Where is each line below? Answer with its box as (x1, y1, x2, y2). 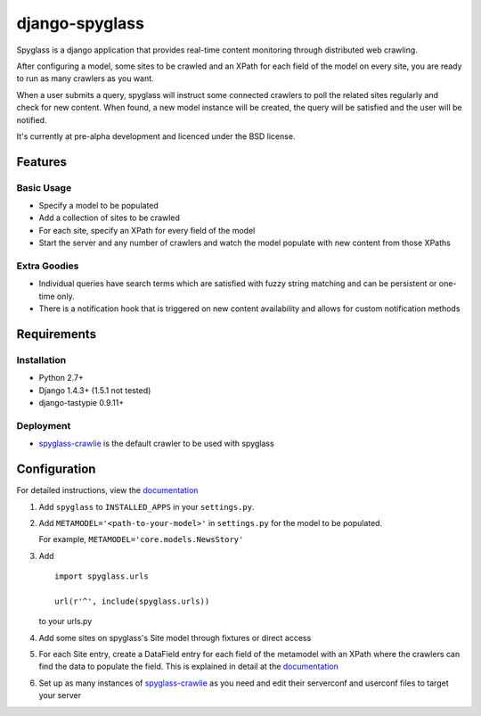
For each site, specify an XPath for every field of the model (38, 225, 256, 235)
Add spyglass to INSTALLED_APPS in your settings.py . (38, 501, 255, 512)
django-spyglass (16, 13, 144, 33)
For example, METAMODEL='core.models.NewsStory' (38, 534, 244, 545)
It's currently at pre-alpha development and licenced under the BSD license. (16, 130, 296, 142)
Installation (16, 353, 67, 366)
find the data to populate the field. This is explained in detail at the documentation (38, 661, 338, 672)
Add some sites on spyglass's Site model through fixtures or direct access (38, 632, 312, 643)
